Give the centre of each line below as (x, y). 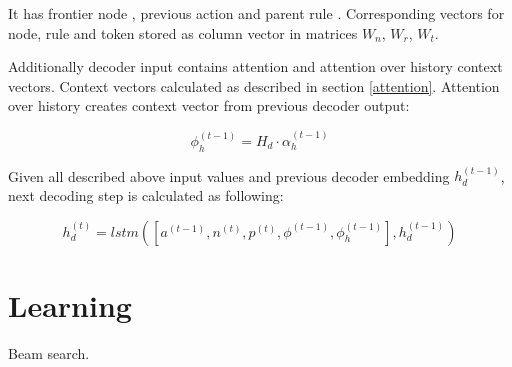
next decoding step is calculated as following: (146, 194)
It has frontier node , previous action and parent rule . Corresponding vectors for (256, 13)
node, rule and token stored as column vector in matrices (183, 32)
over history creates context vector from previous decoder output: (209, 105)
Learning (70, 304)
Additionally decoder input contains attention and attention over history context (255, 66)
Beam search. (49, 352)
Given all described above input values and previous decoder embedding (229, 175)
